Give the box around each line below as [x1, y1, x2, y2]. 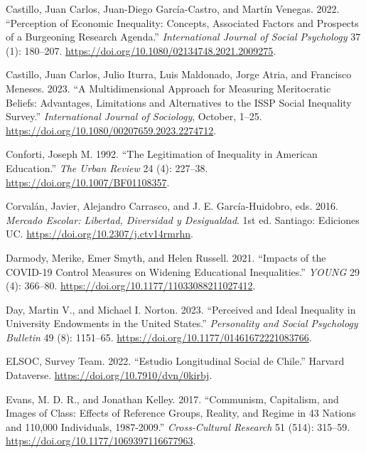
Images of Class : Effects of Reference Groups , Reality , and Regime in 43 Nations [6, 405, 356, 420]
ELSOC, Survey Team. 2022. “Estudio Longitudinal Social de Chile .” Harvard [6, 353, 345, 368]
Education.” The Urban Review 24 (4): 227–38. [6, 160, 208, 175]
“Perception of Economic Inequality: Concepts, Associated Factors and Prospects [6, 15, 359, 30]
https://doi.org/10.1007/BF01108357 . [6, 174, 170, 189]
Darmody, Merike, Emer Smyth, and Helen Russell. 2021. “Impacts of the [6, 250, 326, 265]
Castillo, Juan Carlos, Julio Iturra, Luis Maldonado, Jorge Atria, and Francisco [6, 67, 352, 82]
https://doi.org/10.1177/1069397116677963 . [6, 433, 196, 448]
